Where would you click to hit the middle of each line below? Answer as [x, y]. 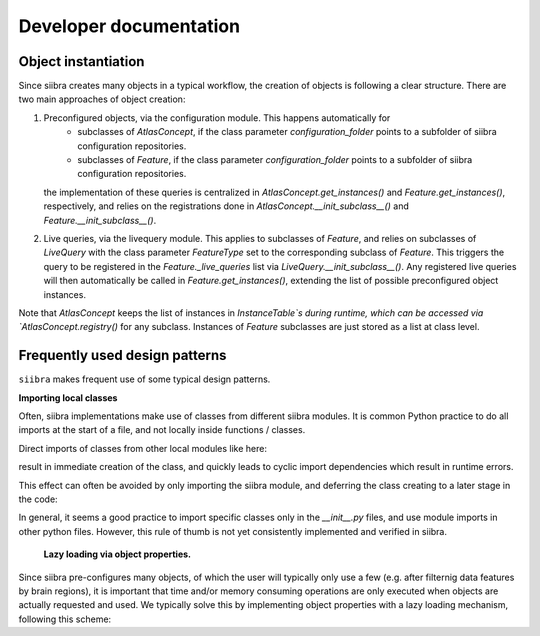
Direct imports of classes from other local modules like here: [142, 448]
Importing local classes [68, 397]
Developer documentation [129, 26]
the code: [38, 499]
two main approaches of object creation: [102, 99]
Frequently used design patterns [122, 355]
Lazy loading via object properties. [117, 554]
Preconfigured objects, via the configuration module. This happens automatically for [217, 117]
